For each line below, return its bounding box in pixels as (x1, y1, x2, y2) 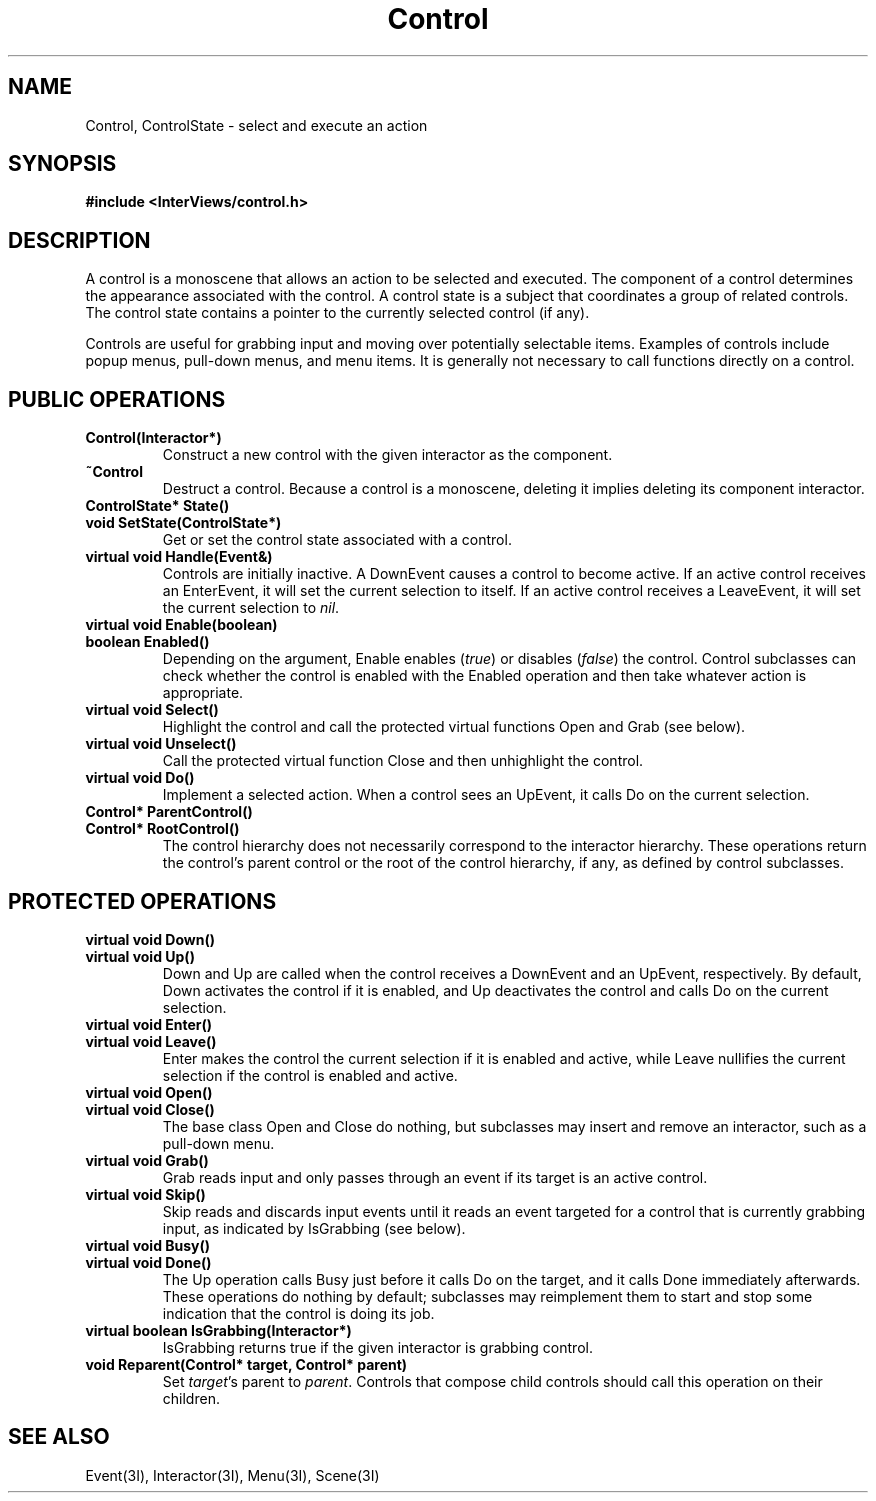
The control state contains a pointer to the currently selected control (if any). (85, 304, 590, 322)
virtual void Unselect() (85, 735, 237, 753)
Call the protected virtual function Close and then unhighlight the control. (162, 752, 644, 770)
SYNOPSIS (8, 151, 117, 177)
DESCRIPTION (8, 227, 151, 253)
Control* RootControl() (85, 820, 240, 838)
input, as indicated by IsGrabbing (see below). (162, 1219, 466, 1237)
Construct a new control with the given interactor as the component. (162, 446, 613, 464)
